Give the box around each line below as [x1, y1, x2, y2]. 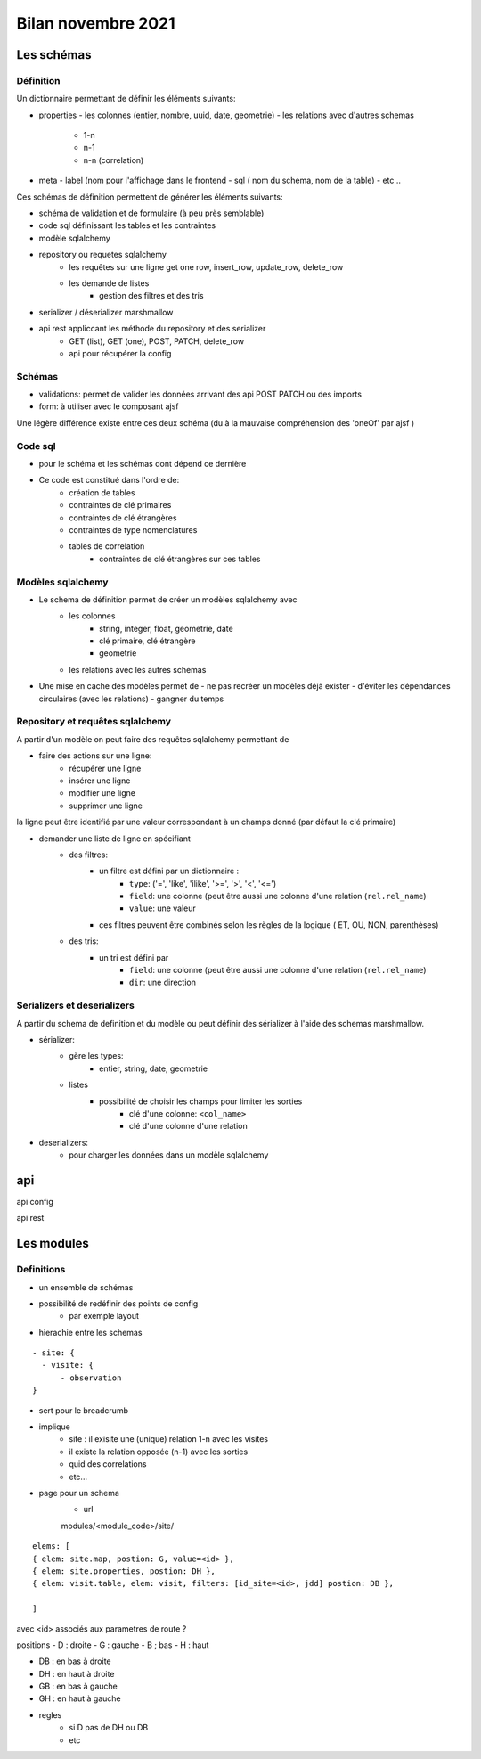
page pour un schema [38, 1487, 120, 1498]
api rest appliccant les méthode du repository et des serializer [38, 323, 266, 334]
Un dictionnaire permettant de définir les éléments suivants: [16, 94, 236, 104]
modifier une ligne [69, 788, 136, 798]
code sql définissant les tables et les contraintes [38, 220, 216, 231]
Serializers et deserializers [16, 999, 135, 1011]
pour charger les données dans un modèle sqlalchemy [69, 1149, 269, 1160]
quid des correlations [69, 1459, 147, 1469]
